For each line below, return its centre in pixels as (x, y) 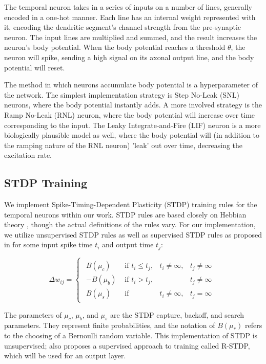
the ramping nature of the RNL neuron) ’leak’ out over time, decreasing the (123, 145)
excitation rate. (28, 155)
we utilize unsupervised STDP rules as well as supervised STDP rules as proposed (133, 234)
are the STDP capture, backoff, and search (177, 314)
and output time (128, 244)
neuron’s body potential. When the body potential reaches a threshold (115, 47)
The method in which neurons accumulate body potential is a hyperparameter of (131, 85)
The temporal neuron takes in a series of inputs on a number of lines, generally (128, 7)
